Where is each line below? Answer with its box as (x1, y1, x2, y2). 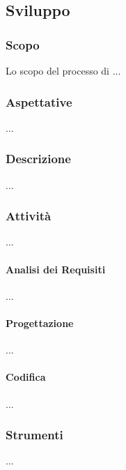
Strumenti (6, 426, 63, 444)
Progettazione (6, 316, 74, 331)
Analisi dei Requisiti (6, 261, 106, 276)
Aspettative (6, 93, 72, 110)
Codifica (6, 370, 46, 384)
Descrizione (6, 150, 71, 167)
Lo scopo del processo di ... (6, 63, 121, 77)
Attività (6, 207, 52, 225)
